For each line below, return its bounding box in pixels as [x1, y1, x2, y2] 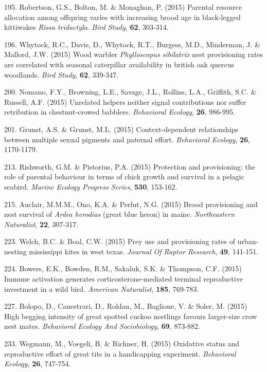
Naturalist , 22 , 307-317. [4, 218, 79, 229]
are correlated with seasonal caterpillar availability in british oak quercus [4, 59, 235, 69]
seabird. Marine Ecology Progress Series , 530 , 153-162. [4, 181, 177, 192]
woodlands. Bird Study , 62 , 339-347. [4, 69, 119, 80]
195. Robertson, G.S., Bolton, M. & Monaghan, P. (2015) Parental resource [4, 2, 242, 12]
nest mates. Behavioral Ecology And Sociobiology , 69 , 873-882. [4, 321, 200, 331]
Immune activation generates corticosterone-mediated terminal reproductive [4, 273, 243, 284]
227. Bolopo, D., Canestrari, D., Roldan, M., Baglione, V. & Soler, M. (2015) [4, 301, 247, 311]
